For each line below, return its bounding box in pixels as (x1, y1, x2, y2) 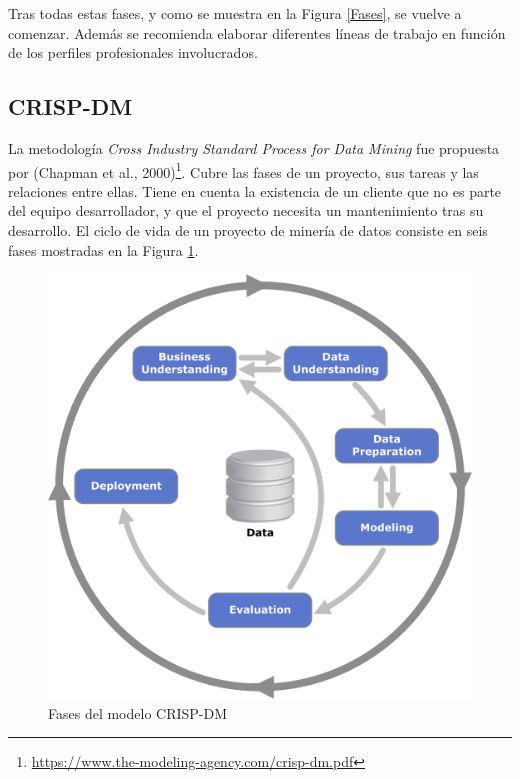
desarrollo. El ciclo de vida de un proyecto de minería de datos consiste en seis (8, 220, 488, 241)
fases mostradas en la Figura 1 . (8, 239, 199, 260)
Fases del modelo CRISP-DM (48, 702, 228, 723)
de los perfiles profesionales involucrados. (8, 42, 258, 63)
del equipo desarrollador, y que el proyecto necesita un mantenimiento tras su (8, 200, 484, 221)
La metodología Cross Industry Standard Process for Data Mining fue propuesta (8, 137, 500, 158)
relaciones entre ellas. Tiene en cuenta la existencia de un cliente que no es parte (8, 180, 502, 201)
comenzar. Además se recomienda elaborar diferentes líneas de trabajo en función (8, 22, 506, 43)
